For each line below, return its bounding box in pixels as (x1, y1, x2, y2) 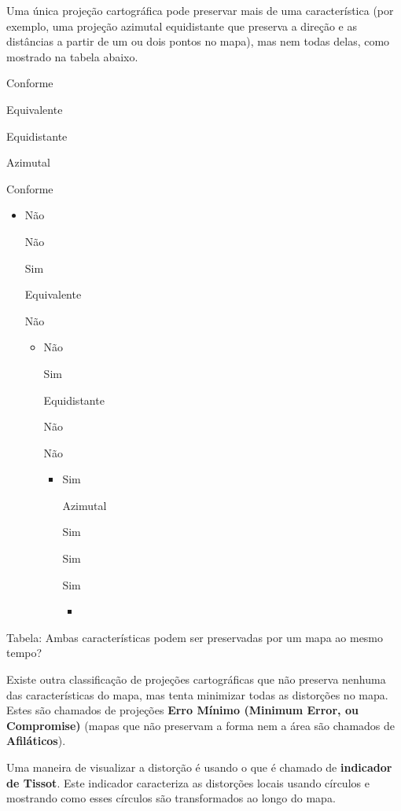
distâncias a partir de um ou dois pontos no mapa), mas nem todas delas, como (6, 33, 390, 50)
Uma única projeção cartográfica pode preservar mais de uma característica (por (6, 2, 394, 18)
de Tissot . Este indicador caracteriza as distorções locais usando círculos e (6, 774, 370, 791)
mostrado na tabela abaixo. (6, 48, 138, 64)
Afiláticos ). (6, 732, 66, 749)
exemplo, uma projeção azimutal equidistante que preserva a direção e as (6, 17, 358, 34)
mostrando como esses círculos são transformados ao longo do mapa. (6, 790, 336, 806)
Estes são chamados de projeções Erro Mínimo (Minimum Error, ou (6, 702, 359, 718)
